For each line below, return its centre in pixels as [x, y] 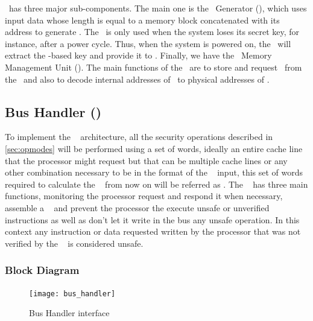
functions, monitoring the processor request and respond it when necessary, [144, 196]
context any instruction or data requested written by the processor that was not [153, 231]
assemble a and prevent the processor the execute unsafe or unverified [137, 207]
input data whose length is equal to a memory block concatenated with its [142, 20]
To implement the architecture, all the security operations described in [139, 137]
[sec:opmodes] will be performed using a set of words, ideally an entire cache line [154, 148]
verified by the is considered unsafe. [74, 243]
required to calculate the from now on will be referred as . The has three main [156, 184]
